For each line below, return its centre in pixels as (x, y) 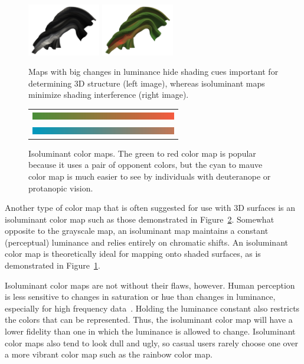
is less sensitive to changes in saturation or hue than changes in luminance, (140, 297)
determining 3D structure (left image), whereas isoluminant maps (147, 83)
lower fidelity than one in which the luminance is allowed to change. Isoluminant (150, 331)
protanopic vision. (61, 188)
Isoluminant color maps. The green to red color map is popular (142, 153)
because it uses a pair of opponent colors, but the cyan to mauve (146, 165)
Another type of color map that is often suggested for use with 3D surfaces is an (150, 208)
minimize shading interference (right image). (109, 95)
